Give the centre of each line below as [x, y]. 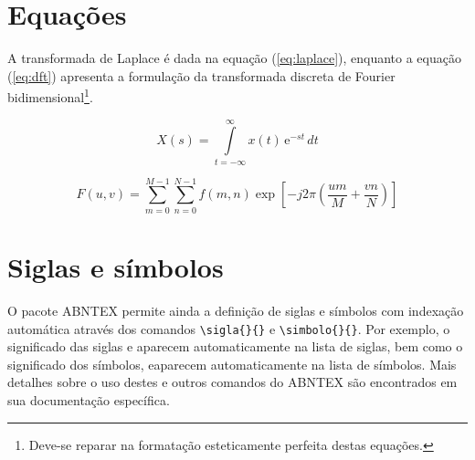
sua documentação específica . [89, 399]
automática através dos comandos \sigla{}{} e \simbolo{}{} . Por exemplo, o [229, 328]
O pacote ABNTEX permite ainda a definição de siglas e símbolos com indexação [236, 310]
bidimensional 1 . [50, 95]
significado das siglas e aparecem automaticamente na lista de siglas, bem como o [235, 346]
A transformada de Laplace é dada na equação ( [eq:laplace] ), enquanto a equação [234, 58]
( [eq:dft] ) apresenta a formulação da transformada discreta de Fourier [201, 75]
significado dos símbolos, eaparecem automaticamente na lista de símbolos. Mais [232, 364]
